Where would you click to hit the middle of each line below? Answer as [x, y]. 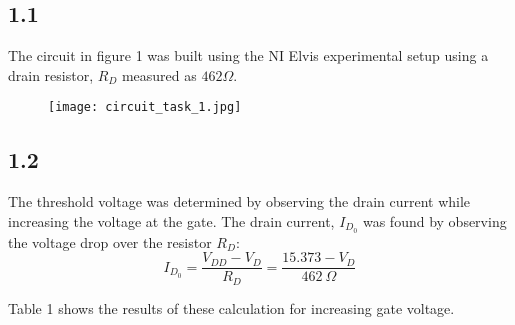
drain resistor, [51, 74]
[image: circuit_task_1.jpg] [145, 107]
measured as [159, 74]
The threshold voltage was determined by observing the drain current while [239, 201]
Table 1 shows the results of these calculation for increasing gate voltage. [231, 307]
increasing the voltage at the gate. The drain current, [171, 220]
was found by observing [434, 220]
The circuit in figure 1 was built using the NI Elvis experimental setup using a [248, 55]
